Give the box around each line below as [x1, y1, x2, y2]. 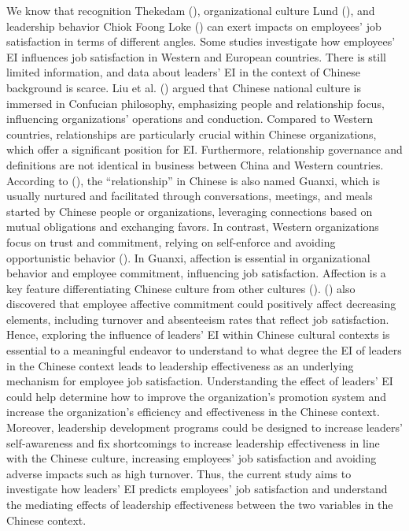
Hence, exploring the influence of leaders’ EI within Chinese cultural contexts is [6, 326, 390, 343]
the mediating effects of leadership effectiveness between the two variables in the [6, 496, 393, 512]
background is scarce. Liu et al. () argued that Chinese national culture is [6, 79, 361, 95]
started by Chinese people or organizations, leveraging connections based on [6, 202, 373, 219]
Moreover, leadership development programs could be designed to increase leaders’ [6, 419, 403, 436]
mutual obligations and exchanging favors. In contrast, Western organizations [6, 218, 379, 235]
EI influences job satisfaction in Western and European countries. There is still [6, 48, 386, 65]
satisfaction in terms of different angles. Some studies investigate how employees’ [6, 33, 396, 50]
